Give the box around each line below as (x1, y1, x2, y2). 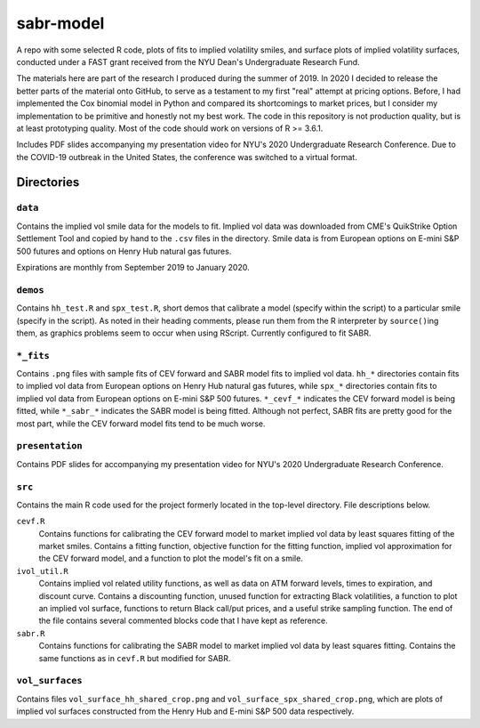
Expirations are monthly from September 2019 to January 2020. (16, 263, 250, 272)
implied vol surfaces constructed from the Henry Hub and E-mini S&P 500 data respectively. (16, 706, 355, 716)
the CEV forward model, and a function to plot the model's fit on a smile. (38, 553, 304, 564)
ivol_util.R (16, 566, 68, 576)
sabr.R (16, 628, 45, 638)
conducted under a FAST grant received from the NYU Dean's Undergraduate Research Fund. (16, 56, 360, 67)
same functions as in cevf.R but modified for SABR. (38, 652, 231, 663)
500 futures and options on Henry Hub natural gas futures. (16, 246, 232, 256)
